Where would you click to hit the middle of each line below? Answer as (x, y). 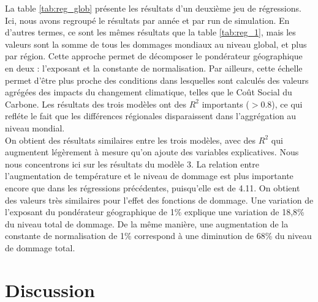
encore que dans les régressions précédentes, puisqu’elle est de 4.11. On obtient (153, 187)
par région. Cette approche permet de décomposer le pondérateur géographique (154, 56)
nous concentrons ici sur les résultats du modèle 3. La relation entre (132, 164)
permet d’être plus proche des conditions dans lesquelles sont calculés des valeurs (157, 80)
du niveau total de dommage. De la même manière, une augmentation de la (147, 223)
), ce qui (287, 104)
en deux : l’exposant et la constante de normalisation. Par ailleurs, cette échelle (154, 68)
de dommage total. (40, 247)
